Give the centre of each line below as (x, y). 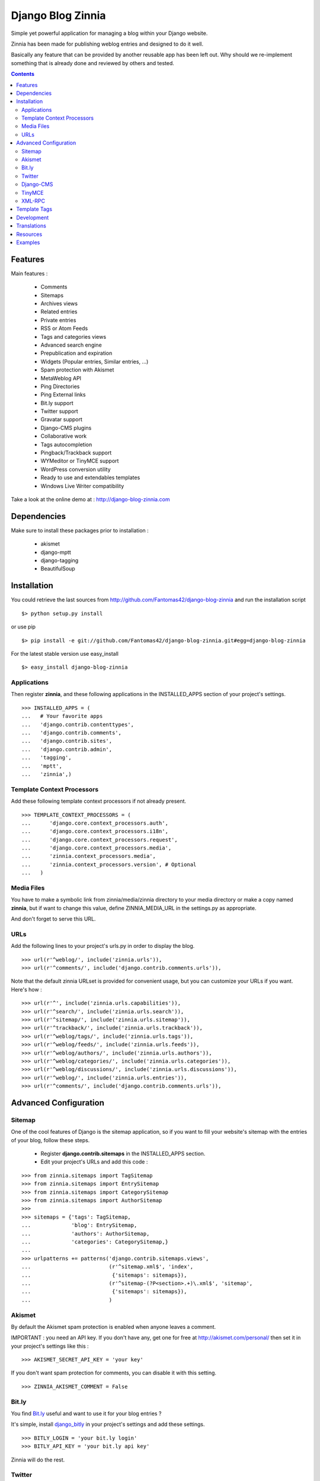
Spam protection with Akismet (77, 370)
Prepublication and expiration (76, 353)
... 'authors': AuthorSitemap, (86, 1233)
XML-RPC (33, 201)
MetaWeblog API (61, 378)
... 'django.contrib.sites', (67, 741)
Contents (23, 74)
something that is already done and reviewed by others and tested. (93, 63)
